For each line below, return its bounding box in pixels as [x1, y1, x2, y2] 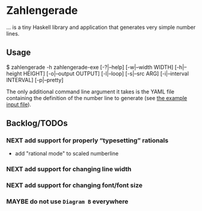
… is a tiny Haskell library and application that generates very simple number [6, 24, 196, 31]
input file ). [6, 101, 32, 108]
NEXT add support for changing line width [6, 165, 132, 174]
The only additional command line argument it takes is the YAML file [6, 88, 174, 95]
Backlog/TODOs [6, 118, 68, 128]
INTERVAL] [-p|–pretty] [6, 76, 64, 83]
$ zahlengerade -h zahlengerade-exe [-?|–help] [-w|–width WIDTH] [6, 63, 174, 71]
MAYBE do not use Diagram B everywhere [6, 197, 129, 206]
